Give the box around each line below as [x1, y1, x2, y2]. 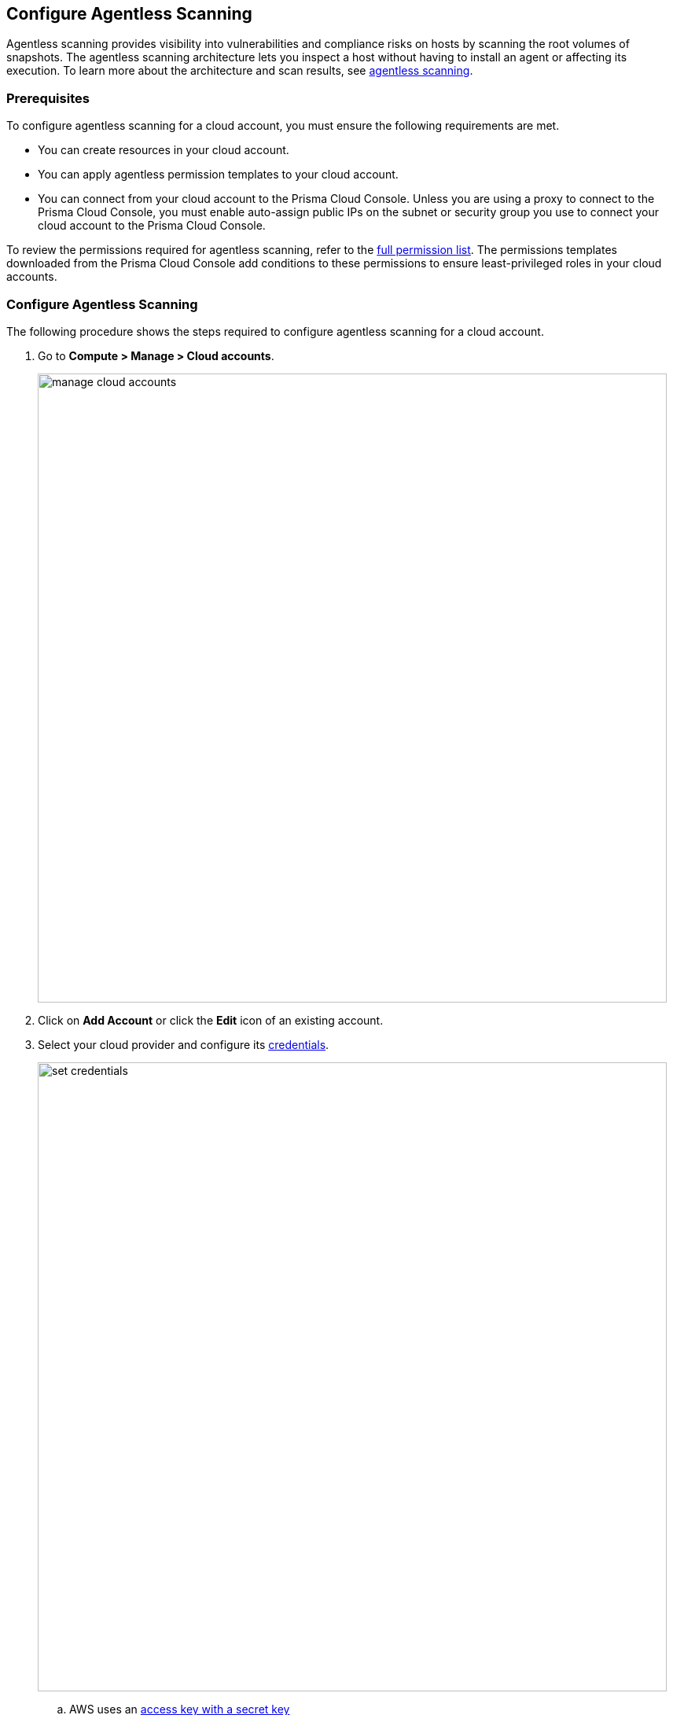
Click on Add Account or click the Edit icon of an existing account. [38, 1013, 384, 1027]
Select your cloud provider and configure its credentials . [38, 1037, 329, 1051]
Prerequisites [6, 90, 90, 106]
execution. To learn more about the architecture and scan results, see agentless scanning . [6, 64, 473, 78]
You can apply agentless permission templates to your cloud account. [38, 167, 399, 182]
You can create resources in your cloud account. [38, 143, 289, 157]
